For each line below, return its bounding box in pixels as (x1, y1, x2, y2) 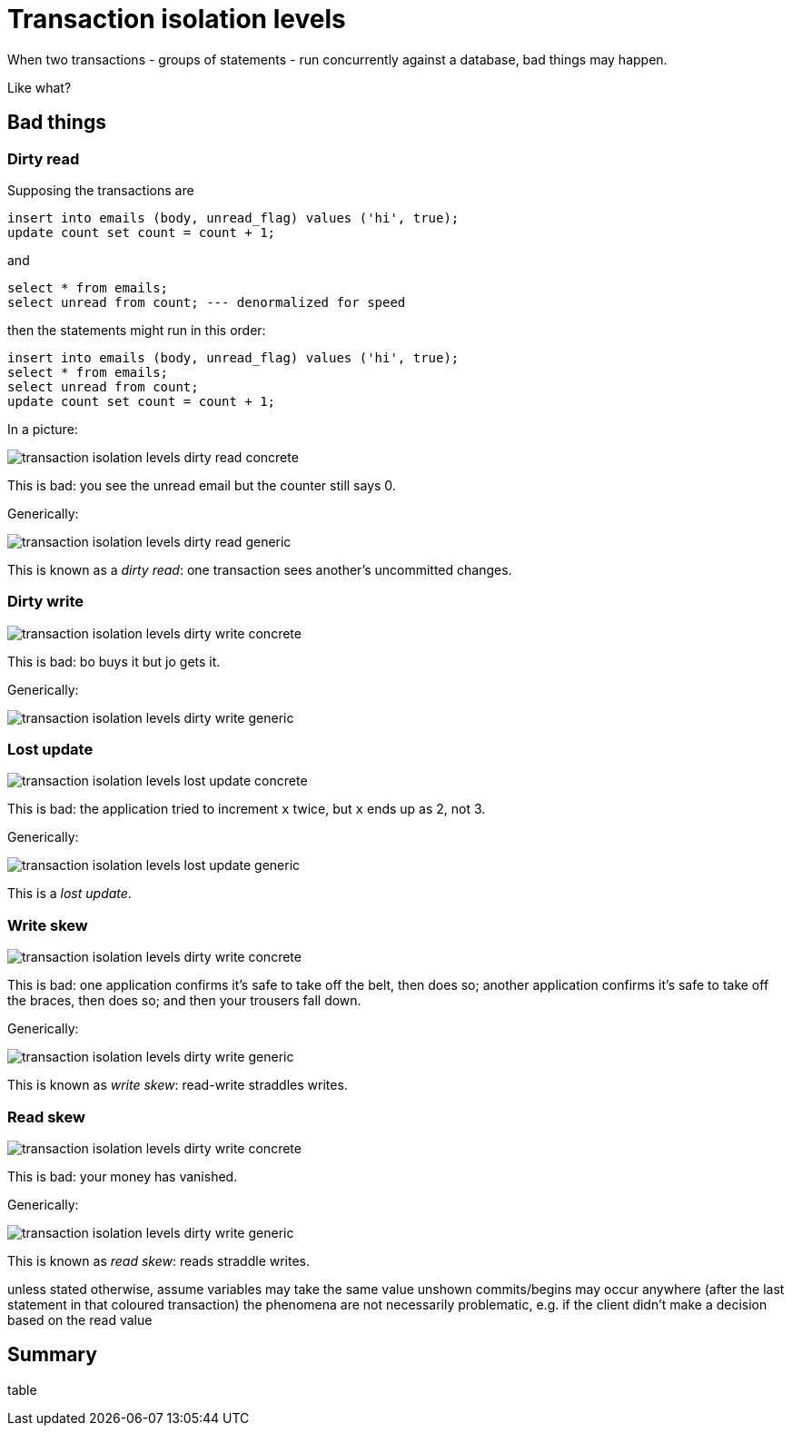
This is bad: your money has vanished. (7, 1168, 238, 1184)
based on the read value (7, 1311, 153, 1328)
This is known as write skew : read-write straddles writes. (7, 1077, 348, 1093)
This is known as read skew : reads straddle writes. (7, 1252, 311, 1269)
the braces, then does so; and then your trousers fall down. (7, 993, 361, 1009)
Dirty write (7, 592, 84, 611)
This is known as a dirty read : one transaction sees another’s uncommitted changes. (7, 561, 512, 578)
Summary (7, 1343, 97, 1367)
